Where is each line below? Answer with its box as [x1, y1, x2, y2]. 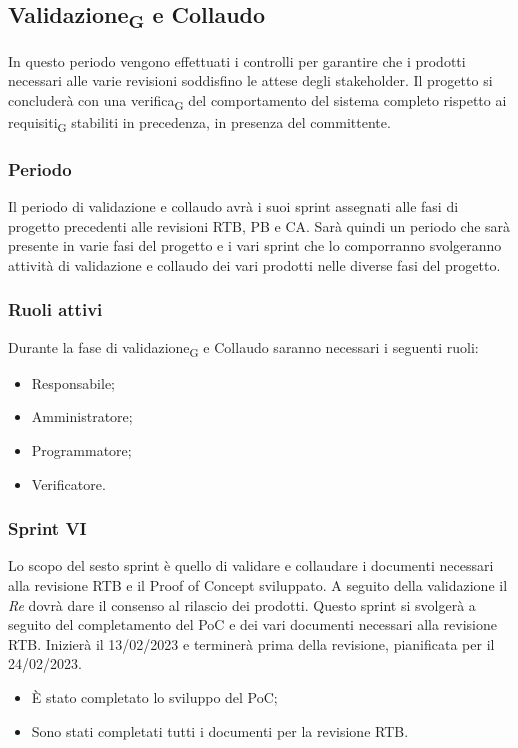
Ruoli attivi [8, 297, 103, 322]
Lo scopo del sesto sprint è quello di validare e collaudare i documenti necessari [8, 555, 494, 576]
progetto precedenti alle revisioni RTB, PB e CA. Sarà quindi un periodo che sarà [8, 215, 511, 236]
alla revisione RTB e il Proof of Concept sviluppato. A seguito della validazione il [8, 575, 508, 596]
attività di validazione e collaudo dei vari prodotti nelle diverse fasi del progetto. [8, 254, 501, 275]
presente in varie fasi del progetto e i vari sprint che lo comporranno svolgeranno [8, 235, 502, 256]
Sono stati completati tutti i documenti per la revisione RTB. [31, 720, 409, 741]
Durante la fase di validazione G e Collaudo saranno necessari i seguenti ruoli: [8, 336, 479, 360]
